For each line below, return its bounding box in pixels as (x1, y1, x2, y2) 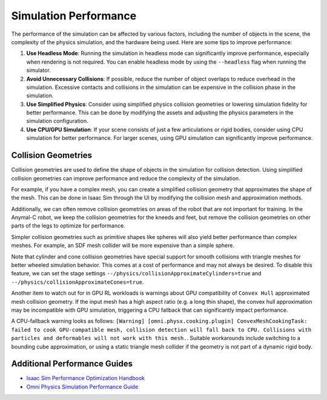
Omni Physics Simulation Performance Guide (26, 383, 139, 390)
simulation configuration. (26, 117, 89, 125)
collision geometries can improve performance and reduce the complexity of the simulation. (11, 174, 240, 182)
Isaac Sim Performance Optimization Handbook (26, 375, 145, 382)
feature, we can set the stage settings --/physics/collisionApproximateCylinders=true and (11, 270, 262, 277)
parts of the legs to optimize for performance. (11, 222, 125, 229)
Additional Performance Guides (11, 359, 133, 369)
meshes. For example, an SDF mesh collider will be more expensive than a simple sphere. (11, 242, 235, 249)
